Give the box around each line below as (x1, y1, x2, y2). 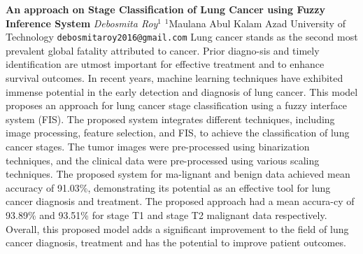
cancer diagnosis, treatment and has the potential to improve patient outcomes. (6, 235, 346, 250)
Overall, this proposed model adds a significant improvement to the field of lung (6, 221, 349, 236)
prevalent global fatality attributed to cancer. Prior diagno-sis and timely (6, 43, 320, 57)
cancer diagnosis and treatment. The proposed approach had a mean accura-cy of (6, 194, 355, 209)
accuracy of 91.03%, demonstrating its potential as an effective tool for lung (6, 180, 331, 195)
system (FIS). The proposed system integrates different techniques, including (6, 111, 335, 126)
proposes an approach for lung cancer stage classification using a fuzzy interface (6, 98, 347, 113)
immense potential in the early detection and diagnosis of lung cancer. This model (6, 84, 358, 99)
